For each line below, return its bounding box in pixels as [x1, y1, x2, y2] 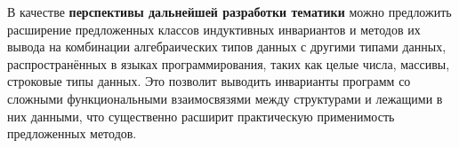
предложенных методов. [7, 124, 137, 143]
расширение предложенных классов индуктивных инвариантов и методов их [7, 19, 421, 38]
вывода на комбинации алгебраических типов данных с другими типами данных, [7, 37, 447, 56]
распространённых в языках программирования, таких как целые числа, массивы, [7, 54, 450, 73]
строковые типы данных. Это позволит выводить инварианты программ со [7, 72, 411, 90]
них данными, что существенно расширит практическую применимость [7, 106, 395, 125]
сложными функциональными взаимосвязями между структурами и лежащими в [7, 89, 443, 107]
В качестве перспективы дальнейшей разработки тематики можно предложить [7, 3, 452, 20]
